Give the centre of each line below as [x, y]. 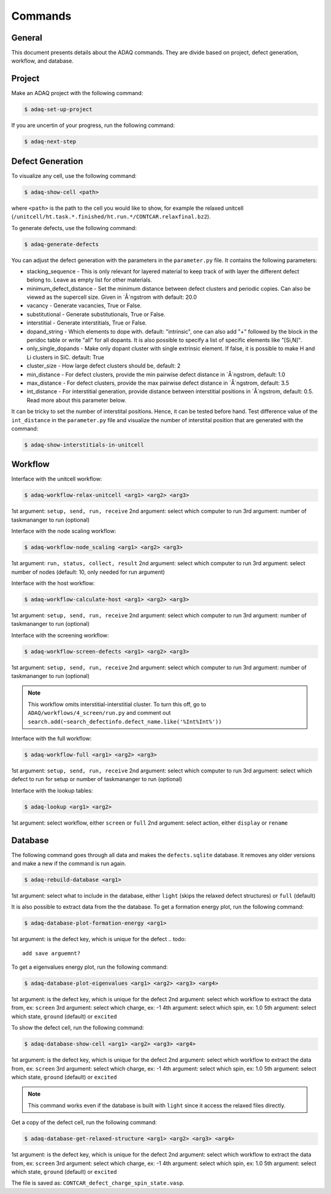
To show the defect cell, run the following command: [78, 1028]
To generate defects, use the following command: [74, 228]
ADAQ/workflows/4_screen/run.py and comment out [99, 713]
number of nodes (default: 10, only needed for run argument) [88, 572]
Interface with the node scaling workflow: [64, 531]
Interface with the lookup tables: [52, 790]
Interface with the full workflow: [51, 738]
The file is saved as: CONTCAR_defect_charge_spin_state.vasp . [98, 1183]
